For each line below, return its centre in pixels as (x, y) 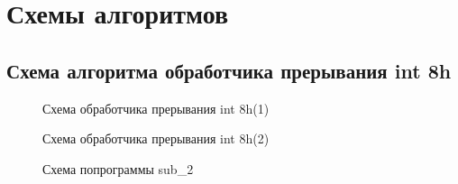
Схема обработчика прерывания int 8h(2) (156, 138)
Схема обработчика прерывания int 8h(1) (156, 108)
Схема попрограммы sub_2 (118, 168)
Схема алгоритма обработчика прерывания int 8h (229, 70)
